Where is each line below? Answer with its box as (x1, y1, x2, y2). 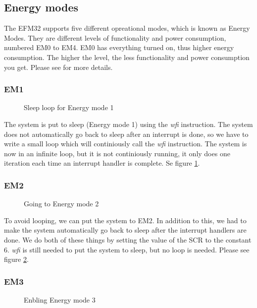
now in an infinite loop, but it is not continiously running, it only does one (4, 148, 230, 158)
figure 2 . (4, 254, 29, 264)
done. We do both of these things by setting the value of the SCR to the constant (4, 234, 252, 245)
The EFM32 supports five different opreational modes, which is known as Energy (4, 23, 250, 33)
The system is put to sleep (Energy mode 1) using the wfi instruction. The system (4, 119, 253, 129)
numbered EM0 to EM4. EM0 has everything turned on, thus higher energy (4, 42, 234, 53)
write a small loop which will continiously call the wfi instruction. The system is (4, 138, 247, 149)
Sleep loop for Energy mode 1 (24, 102, 114, 113)
